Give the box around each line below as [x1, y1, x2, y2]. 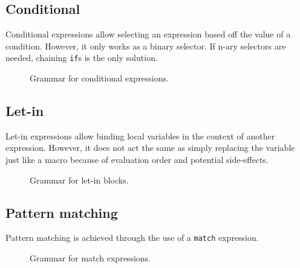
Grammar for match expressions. [30, 252, 151, 264]
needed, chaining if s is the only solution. [5, 51, 158, 64]
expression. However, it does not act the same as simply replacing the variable [5, 141, 295, 154]
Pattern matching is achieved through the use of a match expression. [5, 231, 259, 244]
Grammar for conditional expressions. [30, 72, 169, 85]
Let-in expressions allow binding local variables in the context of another [5, 129, 275, 142]
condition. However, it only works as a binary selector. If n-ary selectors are [5, 39, 286, 52]
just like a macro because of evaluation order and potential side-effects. [5, 153, 269, 166]
